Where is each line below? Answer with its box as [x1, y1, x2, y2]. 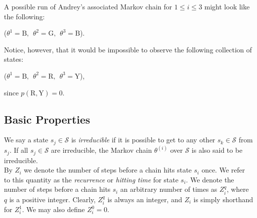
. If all [9, 145, 28, 155]
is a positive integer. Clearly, [9, 194, 96, 204]
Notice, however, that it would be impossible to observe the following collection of [4, 44, 252, 54]
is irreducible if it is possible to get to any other [71, 134, 215, 145]
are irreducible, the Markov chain [51, 145, 152, 155]
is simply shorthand [193, 194, 254, 204]
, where [226, 184, 249, 194]
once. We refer [201, 165, 245, 175]
